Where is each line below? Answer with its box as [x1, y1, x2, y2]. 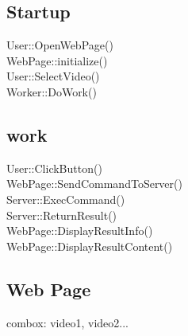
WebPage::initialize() [6, 52, 108, 68]
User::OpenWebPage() [6, 37, 113, 53]
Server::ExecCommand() [6, 190, 125, 207]
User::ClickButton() [6, 159, 102, 176]
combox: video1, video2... [6, 314, 129, 330]
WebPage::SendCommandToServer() [6, 175, 182, 192]
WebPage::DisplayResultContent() [6, 237, 173, 254]
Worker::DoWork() [6, 83, 97, 100]
